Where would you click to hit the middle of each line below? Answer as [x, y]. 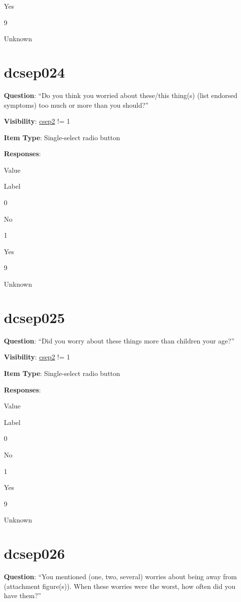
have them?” [23, 595]
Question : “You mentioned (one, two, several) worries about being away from [120, 576]
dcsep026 [34, 553]
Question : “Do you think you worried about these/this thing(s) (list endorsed [121, 95]
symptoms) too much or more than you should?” [76, 105]
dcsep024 [34, 72]
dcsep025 [34, 317]
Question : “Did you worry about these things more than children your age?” [119, 340]
